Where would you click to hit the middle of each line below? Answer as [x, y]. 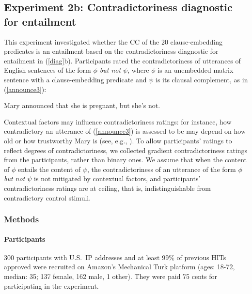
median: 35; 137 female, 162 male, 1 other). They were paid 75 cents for [110, 276]
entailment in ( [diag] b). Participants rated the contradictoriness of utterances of [122, 60]
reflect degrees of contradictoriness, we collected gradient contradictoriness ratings [126, 150]
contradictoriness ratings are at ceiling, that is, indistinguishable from [107, 188]
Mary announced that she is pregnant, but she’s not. [82, 105]
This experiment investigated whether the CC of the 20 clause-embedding [113, 41]
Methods [22, 219]
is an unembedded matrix [196, 70]
